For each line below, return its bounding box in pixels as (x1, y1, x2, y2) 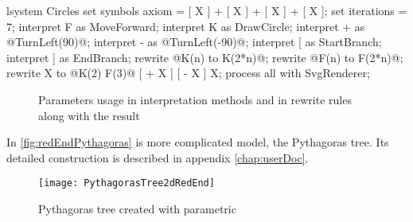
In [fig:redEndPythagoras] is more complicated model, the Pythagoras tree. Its (6, 134, 389, 150)
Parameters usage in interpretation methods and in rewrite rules (38, 91, 352, 107)
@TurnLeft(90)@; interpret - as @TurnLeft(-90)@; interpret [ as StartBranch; (6, 33, 382, 50)
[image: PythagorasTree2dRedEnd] (38, 177, 215, 189)
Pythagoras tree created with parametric (38, 201, 236, 216)
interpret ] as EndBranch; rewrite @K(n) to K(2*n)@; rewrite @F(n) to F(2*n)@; (6, 49, 403, 65)
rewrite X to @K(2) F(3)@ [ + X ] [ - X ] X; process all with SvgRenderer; (6, 64, 370, 81)
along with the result (38, 107, 140, 123)
